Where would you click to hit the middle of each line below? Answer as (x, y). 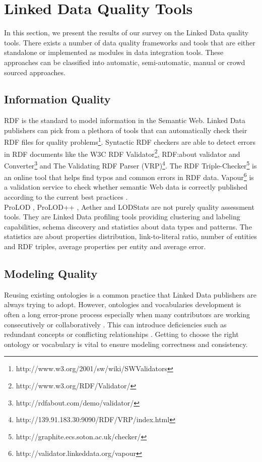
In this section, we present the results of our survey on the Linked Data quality (126, 33)
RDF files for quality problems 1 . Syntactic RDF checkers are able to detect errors (130, 141)
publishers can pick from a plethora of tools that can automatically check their (126, 130)
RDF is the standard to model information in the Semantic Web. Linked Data (125, 120)
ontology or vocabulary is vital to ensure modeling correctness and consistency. (126, 344)
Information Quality (57, 99)
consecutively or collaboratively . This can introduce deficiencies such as (115, 324)
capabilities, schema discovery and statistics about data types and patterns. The (128, 226)
